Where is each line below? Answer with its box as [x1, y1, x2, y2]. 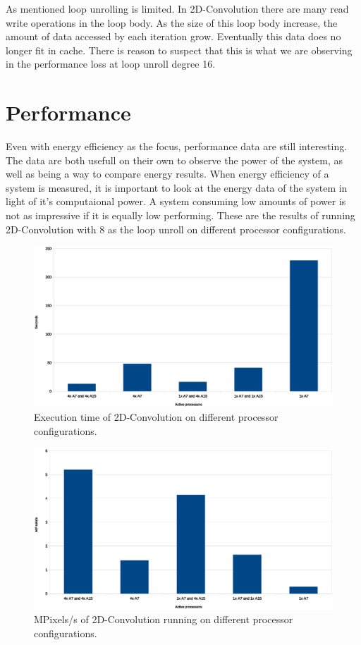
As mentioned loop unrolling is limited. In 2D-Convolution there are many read [6, 1, 349, 16]
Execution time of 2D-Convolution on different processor [34, 410, 279, 424]
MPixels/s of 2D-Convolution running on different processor [34, 612, 293, 627]
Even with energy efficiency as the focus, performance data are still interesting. [6, 139, 348, 154]
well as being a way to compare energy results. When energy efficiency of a [6, 166, 329, 181]
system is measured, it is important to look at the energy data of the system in [6, 180, 348, 195]
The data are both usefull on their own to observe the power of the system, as [6, 152, 343, 167]
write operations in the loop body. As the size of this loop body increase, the [6, 15, 338, 30]
